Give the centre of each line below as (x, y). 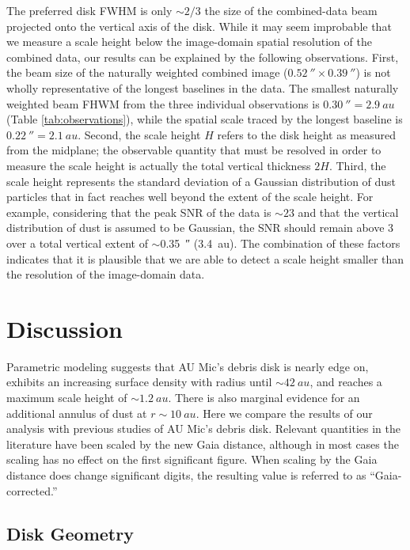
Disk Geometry (70, 533)
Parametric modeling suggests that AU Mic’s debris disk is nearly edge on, (188, 366)
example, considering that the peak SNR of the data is (139, 212)
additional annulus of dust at (77, 413)
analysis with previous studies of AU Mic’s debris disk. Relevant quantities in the (203, 429)
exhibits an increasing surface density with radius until (139, 382)
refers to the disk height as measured (307, 134)
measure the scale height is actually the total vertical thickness (159, 165)
